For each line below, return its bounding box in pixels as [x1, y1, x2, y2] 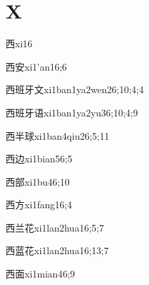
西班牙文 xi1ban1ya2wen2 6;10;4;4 [5, 82, 144, 97]
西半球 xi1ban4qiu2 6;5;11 [5, 128, 109, 142]
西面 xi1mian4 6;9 [5, 267, 75, 281]
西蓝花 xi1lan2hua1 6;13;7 [5, 243, 109, 258]
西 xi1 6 [5, 36, 33, 51]
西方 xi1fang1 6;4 [5, 197, 72, 212]
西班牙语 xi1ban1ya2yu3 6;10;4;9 [5, 105, 138, 119]
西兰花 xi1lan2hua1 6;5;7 [5, 220, 104, 234]
